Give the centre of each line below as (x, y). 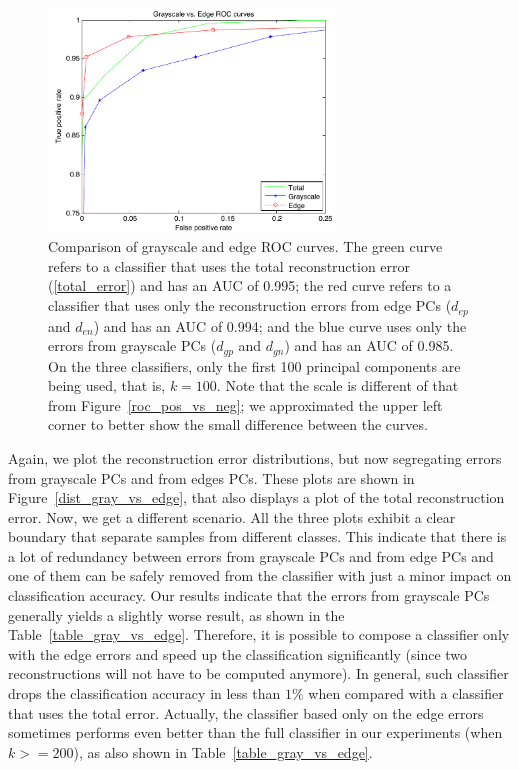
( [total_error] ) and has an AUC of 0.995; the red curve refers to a (250, 285)
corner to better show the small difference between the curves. (238, 424)
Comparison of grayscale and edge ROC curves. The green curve (245, 246)
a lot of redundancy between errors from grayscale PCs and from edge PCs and (251, 555)
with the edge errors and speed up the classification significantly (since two (238, 653)
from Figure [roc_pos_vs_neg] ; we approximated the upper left (245, 404)
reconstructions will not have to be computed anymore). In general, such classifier (258, 673)
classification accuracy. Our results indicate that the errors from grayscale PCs (249, 595)
